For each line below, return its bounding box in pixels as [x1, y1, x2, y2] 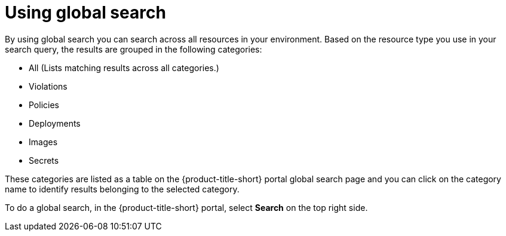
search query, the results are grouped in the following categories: [5, 44, 262, 54]
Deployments [29, 118, 81, 128]
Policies [29, 99, 59, 110]
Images [29, 136, 58, 147]
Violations [29, 81, 68, 91]
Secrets [29, 155, 59, 165]
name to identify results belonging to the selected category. [5, 183, 240, 194]
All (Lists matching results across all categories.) [29, 62, 219, 73]
